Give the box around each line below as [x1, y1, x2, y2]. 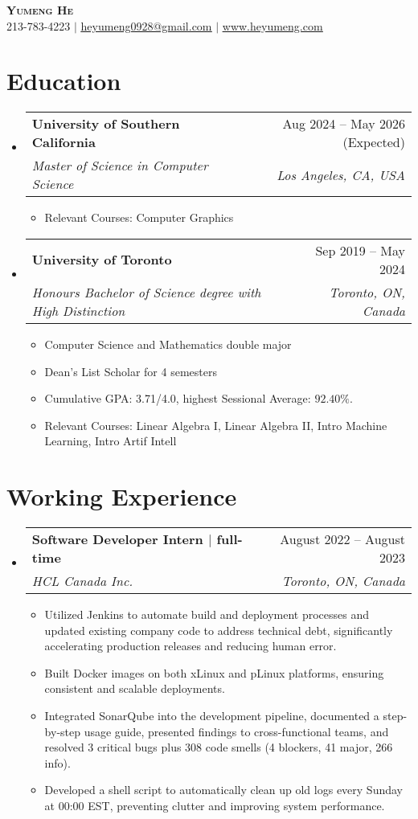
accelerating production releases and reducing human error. [44, 637, 337, 654]
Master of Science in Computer [31, 156, 208, 175]
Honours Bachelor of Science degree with [31, 282, 261, 301]
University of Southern [31, 114, 180, 133]
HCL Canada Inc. [31, 571, 133, 590]
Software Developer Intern [31, 530, 203, 548]
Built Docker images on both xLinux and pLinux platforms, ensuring [44, 664, 384, 681]
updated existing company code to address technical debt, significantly [44, 621, 393, 638]
